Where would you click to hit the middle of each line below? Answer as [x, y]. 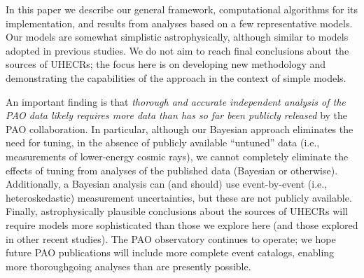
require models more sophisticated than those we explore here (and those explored [182, 224]
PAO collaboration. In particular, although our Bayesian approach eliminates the [180, 128]
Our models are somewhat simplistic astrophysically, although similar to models [177, 37]
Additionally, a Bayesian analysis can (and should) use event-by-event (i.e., [167, 184]
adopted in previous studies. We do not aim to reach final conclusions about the [177, 50]
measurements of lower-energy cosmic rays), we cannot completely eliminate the [177, 156]
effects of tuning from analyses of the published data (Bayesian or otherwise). [172, 170]
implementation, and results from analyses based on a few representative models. [179, 23]
